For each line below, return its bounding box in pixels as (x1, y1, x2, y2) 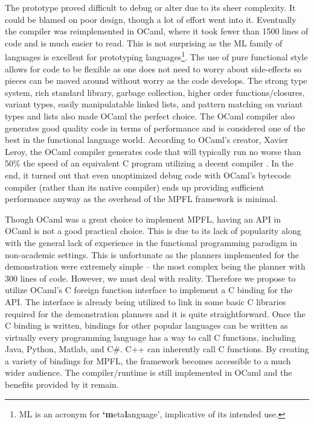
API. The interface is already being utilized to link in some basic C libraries (5, 295, 286, 308)
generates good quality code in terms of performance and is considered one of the (5, 121, 306, 134)
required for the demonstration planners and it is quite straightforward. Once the (5, 307, 306, 320)
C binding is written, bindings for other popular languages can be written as (5, 319, 288, 332)
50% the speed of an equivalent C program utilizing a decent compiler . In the (5, 157, 294, 169)
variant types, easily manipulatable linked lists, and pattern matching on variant (5, 98, 303, 110)
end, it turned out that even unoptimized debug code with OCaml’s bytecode (5, 168, 291, 181)
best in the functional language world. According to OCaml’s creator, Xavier (5, 133, 289, 146)
